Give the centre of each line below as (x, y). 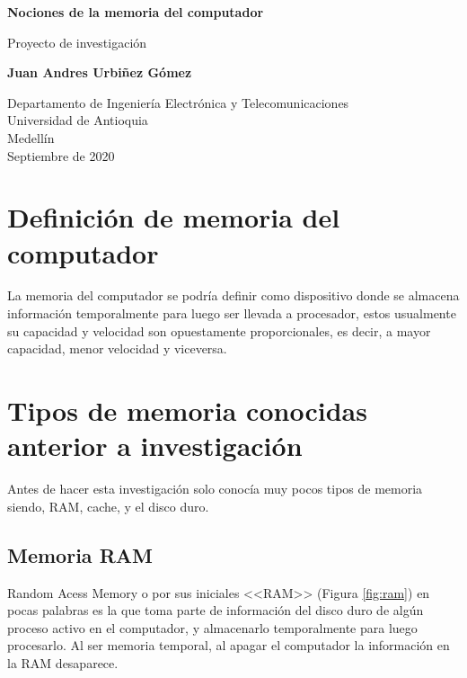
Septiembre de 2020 (61, 155)
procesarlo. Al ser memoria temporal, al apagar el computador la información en (229, 645)
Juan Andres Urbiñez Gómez (100, 72)
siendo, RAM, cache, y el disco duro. (108, 506)
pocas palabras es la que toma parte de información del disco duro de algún (216, 610)
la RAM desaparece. (63, 662)
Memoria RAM (80, 554)
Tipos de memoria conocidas (187, 410)
